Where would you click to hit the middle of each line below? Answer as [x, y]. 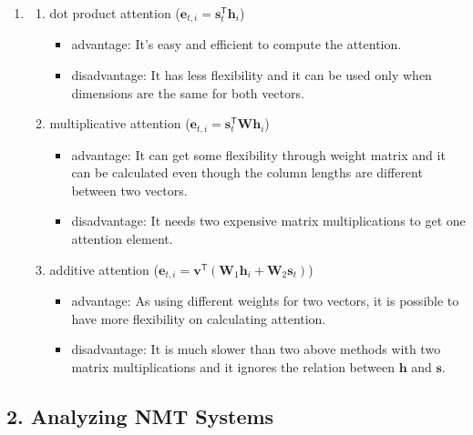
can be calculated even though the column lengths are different [247, 172]
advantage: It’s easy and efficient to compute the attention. [236, 44]
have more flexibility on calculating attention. [199, 318]
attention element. [122, 239]
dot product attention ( [115, 13]
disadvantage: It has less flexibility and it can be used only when [252, 75]
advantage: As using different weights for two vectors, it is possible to [265, 301]
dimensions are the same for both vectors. [188, 92]
